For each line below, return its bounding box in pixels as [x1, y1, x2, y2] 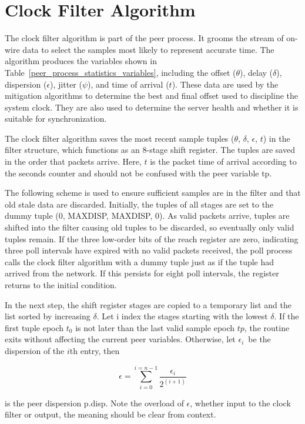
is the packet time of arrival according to [150, 155, 297, 168]
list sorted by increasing [5, 310, 91, 322]
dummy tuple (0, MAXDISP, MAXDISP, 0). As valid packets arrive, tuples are [5, 209, 290, 222]
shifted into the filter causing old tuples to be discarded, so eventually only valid [5, 221, 294, 233]
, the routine [244, 321, 290, 333]
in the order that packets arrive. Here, [5, 155, 142, 168]
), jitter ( [50, 78, 82, 90]
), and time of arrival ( [88, 78, 169, 90]
